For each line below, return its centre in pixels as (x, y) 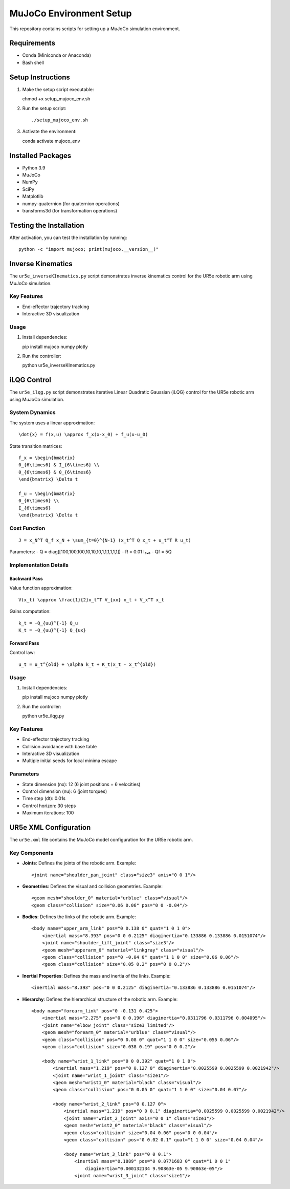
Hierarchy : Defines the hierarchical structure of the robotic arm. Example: (100, 999)
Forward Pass (24, 643)
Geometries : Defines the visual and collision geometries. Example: (93, 886)
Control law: (22, 653)
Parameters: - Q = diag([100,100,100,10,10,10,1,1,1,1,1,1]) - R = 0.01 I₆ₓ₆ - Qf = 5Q (91, 552)
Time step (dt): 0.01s (44, 798)
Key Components (31, 853)
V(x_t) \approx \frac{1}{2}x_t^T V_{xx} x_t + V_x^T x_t (92, 600)
